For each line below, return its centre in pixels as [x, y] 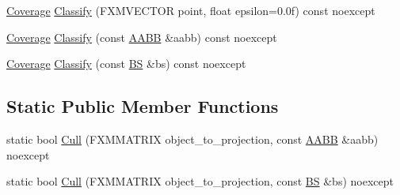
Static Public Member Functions [143, 106]
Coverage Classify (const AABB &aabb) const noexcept [142, 37]
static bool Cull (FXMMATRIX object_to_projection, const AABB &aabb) [192, 139]
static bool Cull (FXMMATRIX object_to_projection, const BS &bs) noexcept [200, 181]
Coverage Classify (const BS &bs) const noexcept [126, 64]
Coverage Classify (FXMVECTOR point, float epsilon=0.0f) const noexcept [191, 10]
